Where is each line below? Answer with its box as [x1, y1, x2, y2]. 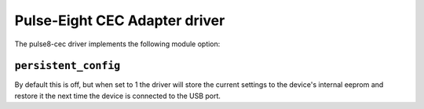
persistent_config [14, 60, 121, 72]
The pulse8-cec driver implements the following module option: [14, 39, 221, 49]
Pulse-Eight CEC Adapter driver [14, 12, 225, 29]
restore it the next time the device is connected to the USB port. [14, 91, 221, 100]
